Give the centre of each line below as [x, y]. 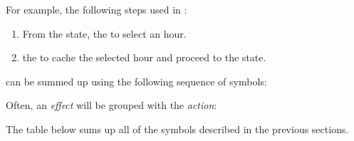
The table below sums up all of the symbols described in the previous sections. [177, 129]
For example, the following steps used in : [97, 9]
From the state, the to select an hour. [104, 33]
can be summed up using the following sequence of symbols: [136, 81]
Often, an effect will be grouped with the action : [111, 105]
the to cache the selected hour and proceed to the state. [144, 57]
